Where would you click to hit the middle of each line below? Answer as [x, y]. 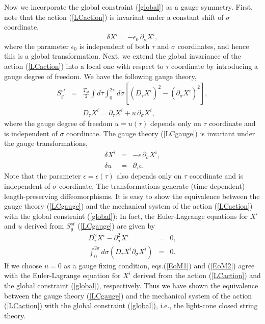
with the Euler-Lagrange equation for [62, 275]
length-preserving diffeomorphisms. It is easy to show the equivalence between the [132, 196]
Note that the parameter [43, 176]
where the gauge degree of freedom [58, 123]
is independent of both [114, 46]
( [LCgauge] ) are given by [116, 226]
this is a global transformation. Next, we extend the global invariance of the [123, 56]
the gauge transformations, [46, 143]
